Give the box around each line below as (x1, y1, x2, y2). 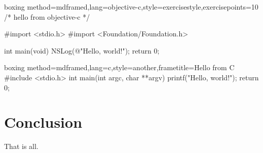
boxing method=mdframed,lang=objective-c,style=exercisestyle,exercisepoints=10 (4, 2, 258, 12)
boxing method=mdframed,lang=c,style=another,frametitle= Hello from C (4, 62, 235, 73)
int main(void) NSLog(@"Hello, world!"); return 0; (4, 45, 160, 56)
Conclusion (4, 112, 83, 132)
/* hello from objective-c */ (4, 11, 90, 22)
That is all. (4, 141, 39, 151)
